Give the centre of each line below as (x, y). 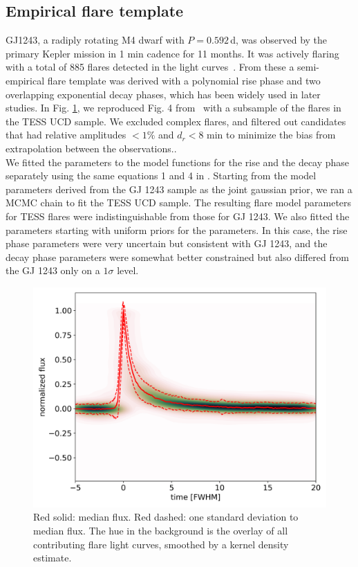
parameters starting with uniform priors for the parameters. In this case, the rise (177, 229)
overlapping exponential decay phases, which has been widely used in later (163, 94)
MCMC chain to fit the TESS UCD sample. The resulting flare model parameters (179, 202)
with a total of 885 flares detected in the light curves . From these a (150, 67)
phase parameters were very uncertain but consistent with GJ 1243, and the (167, 243)
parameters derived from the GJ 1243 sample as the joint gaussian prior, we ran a (179, 189)
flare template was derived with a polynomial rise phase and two (184, 80)
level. (128, 270)
